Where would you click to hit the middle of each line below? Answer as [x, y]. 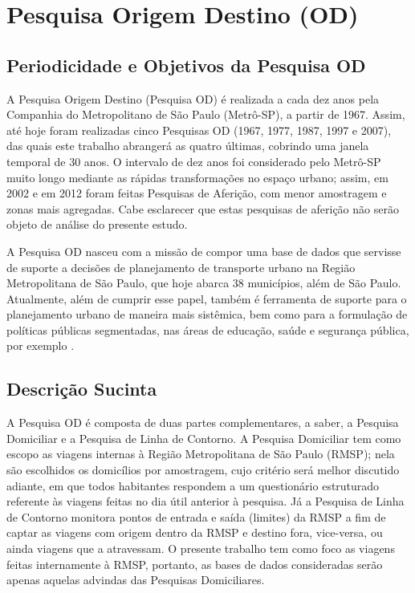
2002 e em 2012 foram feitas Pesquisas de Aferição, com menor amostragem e [197, 193]
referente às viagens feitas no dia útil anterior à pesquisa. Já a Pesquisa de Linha [205, 501]
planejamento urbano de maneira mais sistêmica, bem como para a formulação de [207, 314]
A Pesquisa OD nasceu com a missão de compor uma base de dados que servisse [204, 251]
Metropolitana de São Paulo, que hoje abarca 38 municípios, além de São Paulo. [204, 283]
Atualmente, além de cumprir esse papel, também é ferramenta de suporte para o [207, 298]
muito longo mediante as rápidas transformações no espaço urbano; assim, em [197, 177]
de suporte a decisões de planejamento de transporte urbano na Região [181, 267]
